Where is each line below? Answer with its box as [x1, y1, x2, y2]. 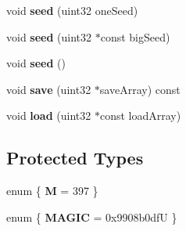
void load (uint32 [6, 107, 91, 124]
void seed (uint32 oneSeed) [6, 2, 138, 18]
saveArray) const [99, 81, 181, 97]
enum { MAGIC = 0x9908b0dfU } [6, 208, 177, 225]
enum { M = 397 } [6, 182, 98, 199]
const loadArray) [99, 107, 181, 124]
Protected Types [6, 146, 144, 170]
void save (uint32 [6, 81, 91, 97]
